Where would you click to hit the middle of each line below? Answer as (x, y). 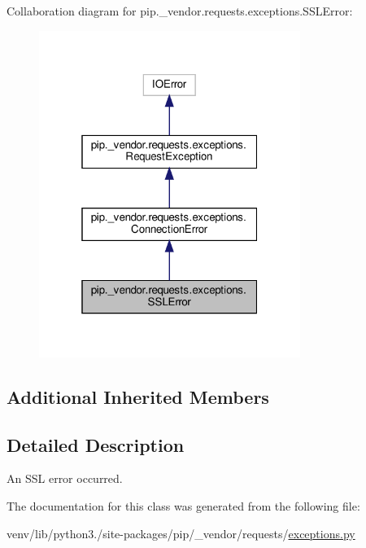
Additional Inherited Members (138, 396)
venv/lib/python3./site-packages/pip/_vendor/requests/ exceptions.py (181, 533)
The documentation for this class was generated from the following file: (183, 505)
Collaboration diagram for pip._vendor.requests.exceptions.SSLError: (180, 11)
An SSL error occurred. (65, 478)
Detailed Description (96, 444)
